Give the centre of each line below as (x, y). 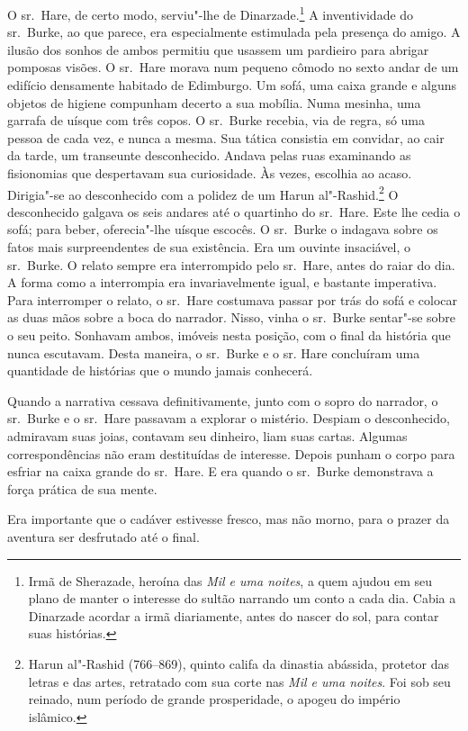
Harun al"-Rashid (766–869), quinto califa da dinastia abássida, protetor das (239, 663)
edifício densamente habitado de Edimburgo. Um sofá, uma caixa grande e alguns (232, 85)
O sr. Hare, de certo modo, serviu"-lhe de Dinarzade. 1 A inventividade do (211, 13)
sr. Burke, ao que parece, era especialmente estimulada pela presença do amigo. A (234, 32)
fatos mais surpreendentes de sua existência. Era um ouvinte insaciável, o (209, 247)
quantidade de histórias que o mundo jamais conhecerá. (160, 370)
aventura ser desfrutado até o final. (103, 536)
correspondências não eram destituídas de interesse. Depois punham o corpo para (231, 453)
